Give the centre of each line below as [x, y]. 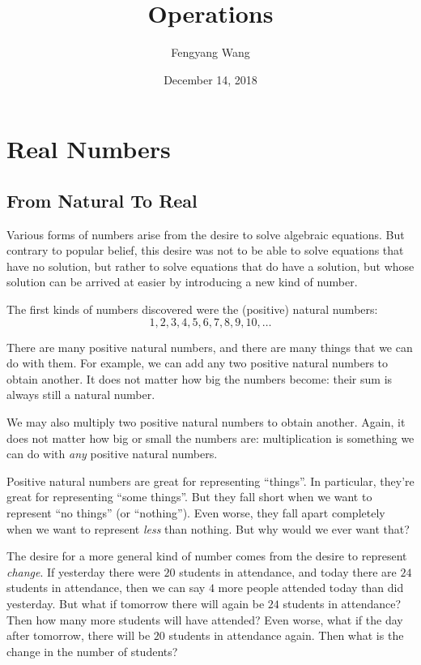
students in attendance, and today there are [288, 571]
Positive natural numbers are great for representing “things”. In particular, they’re [210, 481]
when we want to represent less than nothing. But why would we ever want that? [208, 528]
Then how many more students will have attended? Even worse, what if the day [205, 619]
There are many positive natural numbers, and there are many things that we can [210, 347]
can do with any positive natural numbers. [112, 454]
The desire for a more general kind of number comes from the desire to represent [207, 556]
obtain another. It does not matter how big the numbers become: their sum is [200, 378]
